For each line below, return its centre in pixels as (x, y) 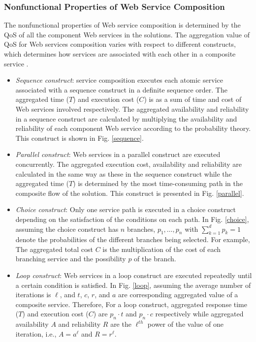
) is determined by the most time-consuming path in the (158, 183)
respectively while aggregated (199, 314)
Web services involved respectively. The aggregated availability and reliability (132, 109)
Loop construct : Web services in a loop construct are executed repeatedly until (134, 275)
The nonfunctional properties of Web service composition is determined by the (122, 25)
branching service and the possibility (71, 259)
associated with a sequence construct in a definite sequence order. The (121, 89)
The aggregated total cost (54, 249)
